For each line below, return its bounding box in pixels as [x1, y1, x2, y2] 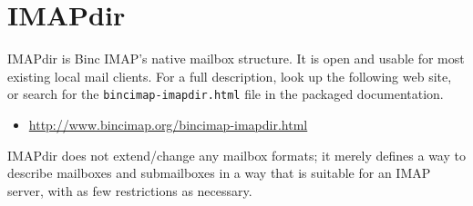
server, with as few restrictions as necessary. [7, 181, 252, 200]
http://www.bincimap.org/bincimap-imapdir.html [28, 114, 308, 133]
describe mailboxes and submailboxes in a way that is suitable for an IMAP [7, 163, 431, 182]
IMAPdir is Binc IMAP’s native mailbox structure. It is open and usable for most [7, 49, 465, 68]
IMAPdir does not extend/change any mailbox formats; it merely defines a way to [7, 145, 466, 164]
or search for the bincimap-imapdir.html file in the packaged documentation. [7, 84, 444, 103]
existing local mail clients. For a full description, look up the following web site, [7, 66, 452, 85]
